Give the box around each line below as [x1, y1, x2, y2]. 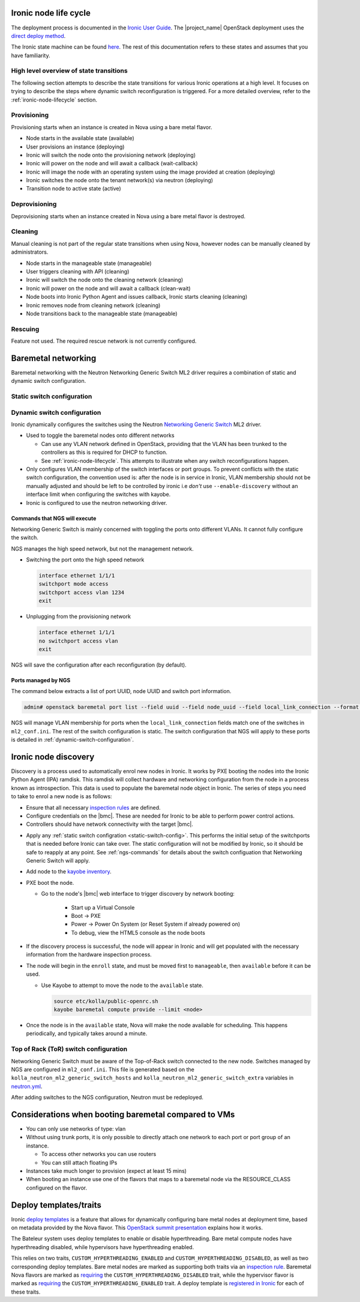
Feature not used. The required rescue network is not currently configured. [11, 337, 197, 345]
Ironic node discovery [11, 751, 95, 762]
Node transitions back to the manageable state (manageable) [26, 310, 178, 317]
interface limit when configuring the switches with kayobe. [26, 491, 171, 498]
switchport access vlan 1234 [38, 589, 125, 596]
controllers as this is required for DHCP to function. [41, 448, 168, 456]
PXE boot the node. [26, 879, 74, 886]
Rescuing [11, 325, 40, 333]
